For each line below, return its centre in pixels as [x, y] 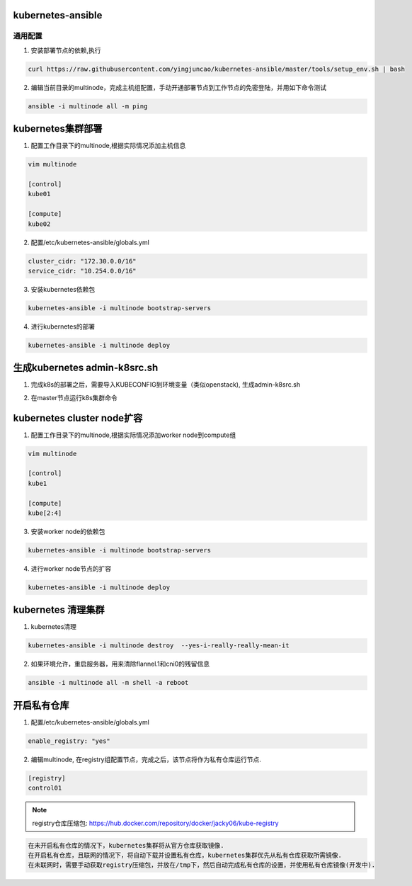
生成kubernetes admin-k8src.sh [86, 368]
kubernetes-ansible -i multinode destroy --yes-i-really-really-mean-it [159, 646]
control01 [45, 788]
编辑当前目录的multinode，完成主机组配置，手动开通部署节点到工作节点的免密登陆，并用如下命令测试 [179, 87]
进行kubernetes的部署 [63, 326]
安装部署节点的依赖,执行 [66, 50]
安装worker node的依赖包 [68, 531]
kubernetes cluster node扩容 [78, 418]
